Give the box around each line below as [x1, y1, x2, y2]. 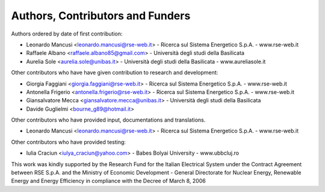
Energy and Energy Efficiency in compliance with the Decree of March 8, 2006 [11, 178, 206, 185]
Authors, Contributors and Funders [11, 9, 191, 22]
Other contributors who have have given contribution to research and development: [11, 69, 218, 76]
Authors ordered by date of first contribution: [11, 30, 123, 37]
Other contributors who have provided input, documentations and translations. [11, 116, 206, 123]
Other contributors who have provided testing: [11, 138, 126, 146]
